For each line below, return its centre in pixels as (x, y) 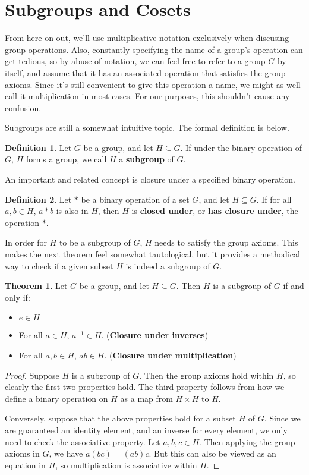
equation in (25, 465)
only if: (18, 297)
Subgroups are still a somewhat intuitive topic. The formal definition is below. (147, 128)
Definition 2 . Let (38, 199)
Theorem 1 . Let (36, 286)
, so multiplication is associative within (126, 465)
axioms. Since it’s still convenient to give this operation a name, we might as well (153, 84)
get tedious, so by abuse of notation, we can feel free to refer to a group (135, 61)
